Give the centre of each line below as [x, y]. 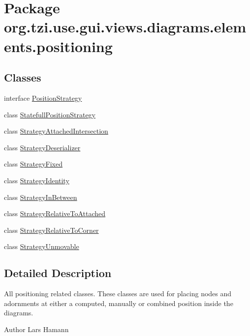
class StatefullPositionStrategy [50, 114]
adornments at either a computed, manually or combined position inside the [119, 303]
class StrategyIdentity [37, 180]
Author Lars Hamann [36, 329]
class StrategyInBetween [41, 197]
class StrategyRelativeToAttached [55, 213]
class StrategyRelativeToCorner [51, 230]
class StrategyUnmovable [42, 246]
